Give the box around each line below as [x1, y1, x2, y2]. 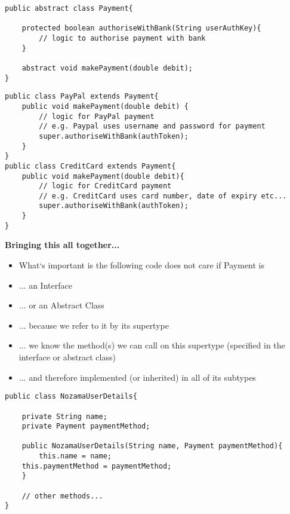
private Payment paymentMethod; [21, 422, 150, 431]
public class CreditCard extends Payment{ [5, 161, 176, 170]
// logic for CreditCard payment [39, 182, 172, 191]
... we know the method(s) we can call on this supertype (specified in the [18, 339, 285, 351]
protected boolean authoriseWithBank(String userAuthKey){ [21, 24, 261, 33]
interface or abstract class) [18, 351, 116, 363]
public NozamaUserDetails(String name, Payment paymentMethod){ [21, 442, 283, 451]
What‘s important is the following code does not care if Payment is [18, 259, 265, 271]
